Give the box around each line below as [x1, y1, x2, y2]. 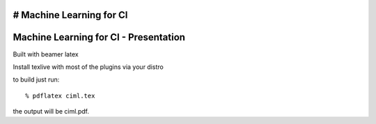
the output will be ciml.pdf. [13, 107, 90, 116]
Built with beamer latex [13, 49, 79, 59]
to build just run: [13, 75, 60, 84]
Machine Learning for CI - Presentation [13, 31, 186, 43]
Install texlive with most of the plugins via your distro [13, 63, 164, 71]
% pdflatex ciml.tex [25, 91, 95, 100]
